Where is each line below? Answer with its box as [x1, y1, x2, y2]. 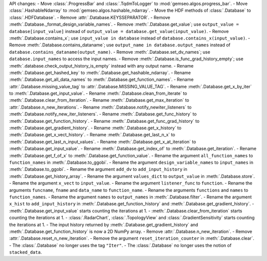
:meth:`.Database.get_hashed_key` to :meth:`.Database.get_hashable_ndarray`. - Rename [9, 70, 191, 75]
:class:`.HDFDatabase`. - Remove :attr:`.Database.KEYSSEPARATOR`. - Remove [9, 14, 171, 20]
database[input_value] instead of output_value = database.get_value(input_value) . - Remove [9, 28, 229, 34]
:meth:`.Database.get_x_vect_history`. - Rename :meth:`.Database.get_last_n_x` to [9, 132, 176, 138]
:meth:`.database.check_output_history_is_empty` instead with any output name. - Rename [9, 63, 194, 69]
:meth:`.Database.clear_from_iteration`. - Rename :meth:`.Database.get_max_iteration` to [9, 97, 189, 103]
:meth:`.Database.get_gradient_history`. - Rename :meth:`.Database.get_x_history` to [9, 125, 181, 131]
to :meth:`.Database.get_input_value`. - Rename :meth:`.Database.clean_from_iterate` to [9, 90, 187, 96]
